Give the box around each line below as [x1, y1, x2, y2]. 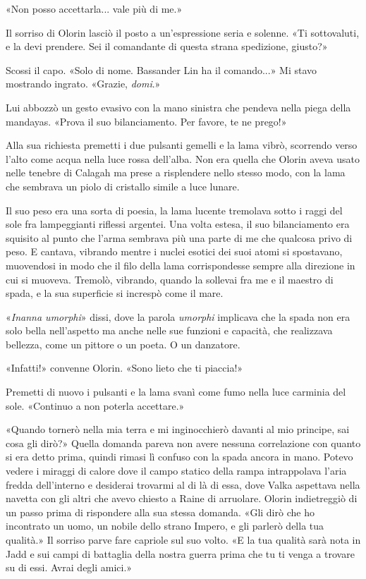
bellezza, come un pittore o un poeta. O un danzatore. [6, 336, 240, 351]
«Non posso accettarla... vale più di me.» [6, 1, 183, 16]
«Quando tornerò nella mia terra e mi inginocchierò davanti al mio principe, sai [6, 422, 350, 437]
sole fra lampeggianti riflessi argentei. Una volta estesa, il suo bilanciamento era [6, 217, 350, 231]
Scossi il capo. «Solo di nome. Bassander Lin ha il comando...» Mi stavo [6, 62, 317, 77]
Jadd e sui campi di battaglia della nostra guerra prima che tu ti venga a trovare [6, 546, 355, 561]
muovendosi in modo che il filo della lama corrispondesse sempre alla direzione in [6, 257, 355, 272]
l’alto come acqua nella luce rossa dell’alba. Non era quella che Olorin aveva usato [6, 151, 360, 166]
